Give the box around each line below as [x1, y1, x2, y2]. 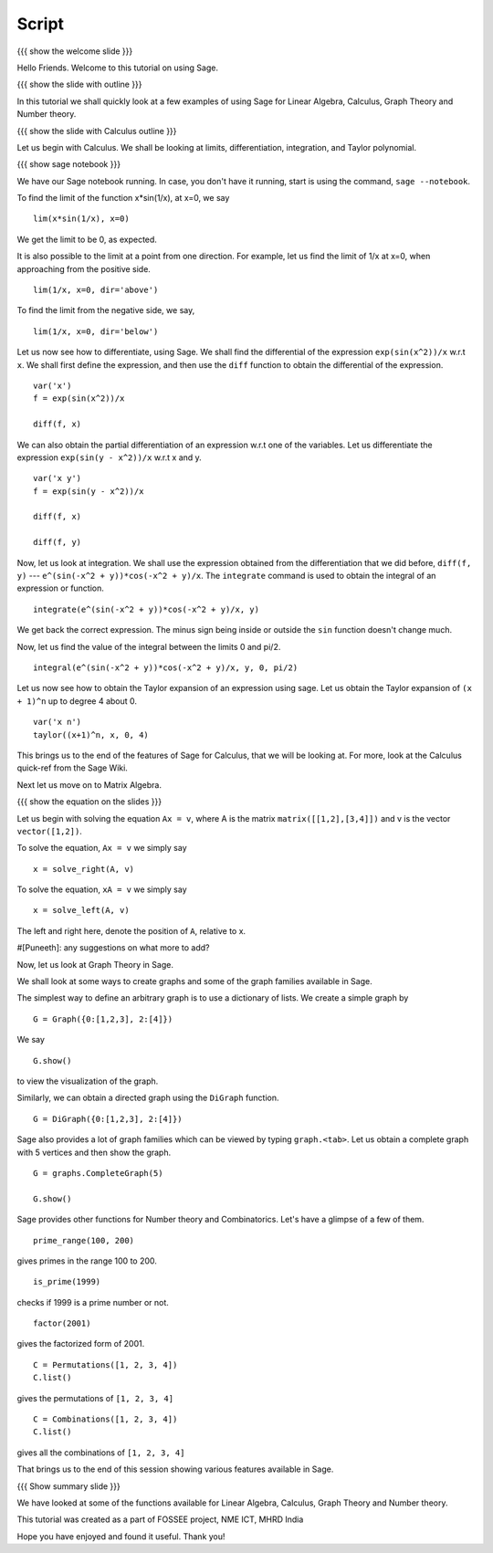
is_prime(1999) [33, 1276, 101, 1287]
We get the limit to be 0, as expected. [16, 234, 157, 245]
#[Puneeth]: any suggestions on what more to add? [16, 942, 210, 953]
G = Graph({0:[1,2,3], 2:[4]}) [33, 1013, 173, 1024]
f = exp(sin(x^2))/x [33, 393, 125, 404]
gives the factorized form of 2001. [16, 1338, 145, 1349]
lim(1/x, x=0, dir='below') [33, 326, 159, 337]
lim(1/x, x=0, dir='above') [33, 285, 159, 296]
